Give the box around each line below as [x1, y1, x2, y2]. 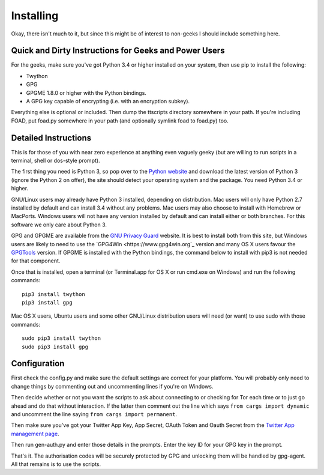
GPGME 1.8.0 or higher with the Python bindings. [26, 89, 147, 96]
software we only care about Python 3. [11, 221, 107, 228]
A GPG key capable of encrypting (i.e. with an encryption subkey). [26, 98, 190, 105]
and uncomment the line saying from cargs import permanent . [11, 410, 177, 417]
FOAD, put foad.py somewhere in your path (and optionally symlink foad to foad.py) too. [11, 117, 229, 124]
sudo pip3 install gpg [22, 343, 89, 350]
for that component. [11, 257, 61, 264]
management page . [11, 430, 59, 437]
